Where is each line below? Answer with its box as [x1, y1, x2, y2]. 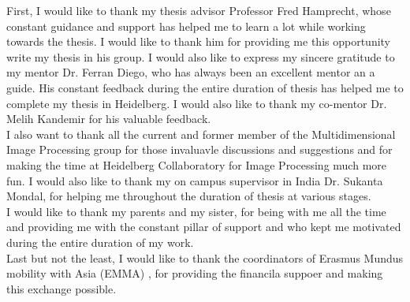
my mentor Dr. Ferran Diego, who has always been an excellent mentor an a [6, 64, 375, 80]
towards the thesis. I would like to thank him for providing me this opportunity [6, 33, 391, 50]
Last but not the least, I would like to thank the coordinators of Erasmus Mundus [6, 249, 404, 266]
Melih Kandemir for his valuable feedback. [6, 110, 211, 127]
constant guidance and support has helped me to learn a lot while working [6, 17, 366, 34]
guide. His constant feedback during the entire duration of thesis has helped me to [6, 79, 404, 95]
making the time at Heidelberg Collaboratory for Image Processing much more [6, 156, 387, 173]
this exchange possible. [6, 280, 117, 296]
